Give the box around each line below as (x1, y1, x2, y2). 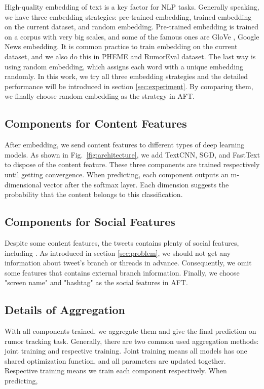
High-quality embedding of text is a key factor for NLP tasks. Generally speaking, (5, 2, 259, 12)
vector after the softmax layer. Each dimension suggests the (44, 179, 229, 189)
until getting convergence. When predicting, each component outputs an (5, 169, 229, 179)
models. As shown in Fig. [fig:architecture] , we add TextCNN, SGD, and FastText (5, 149, 260, 160)
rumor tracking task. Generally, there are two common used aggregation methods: (5, 335, 259, 346)
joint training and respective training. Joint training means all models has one (5, 345, 247, 356)
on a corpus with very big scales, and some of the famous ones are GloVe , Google (5, 31, 259, 42)
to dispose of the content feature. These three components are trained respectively (5, 159, 260, 170)
